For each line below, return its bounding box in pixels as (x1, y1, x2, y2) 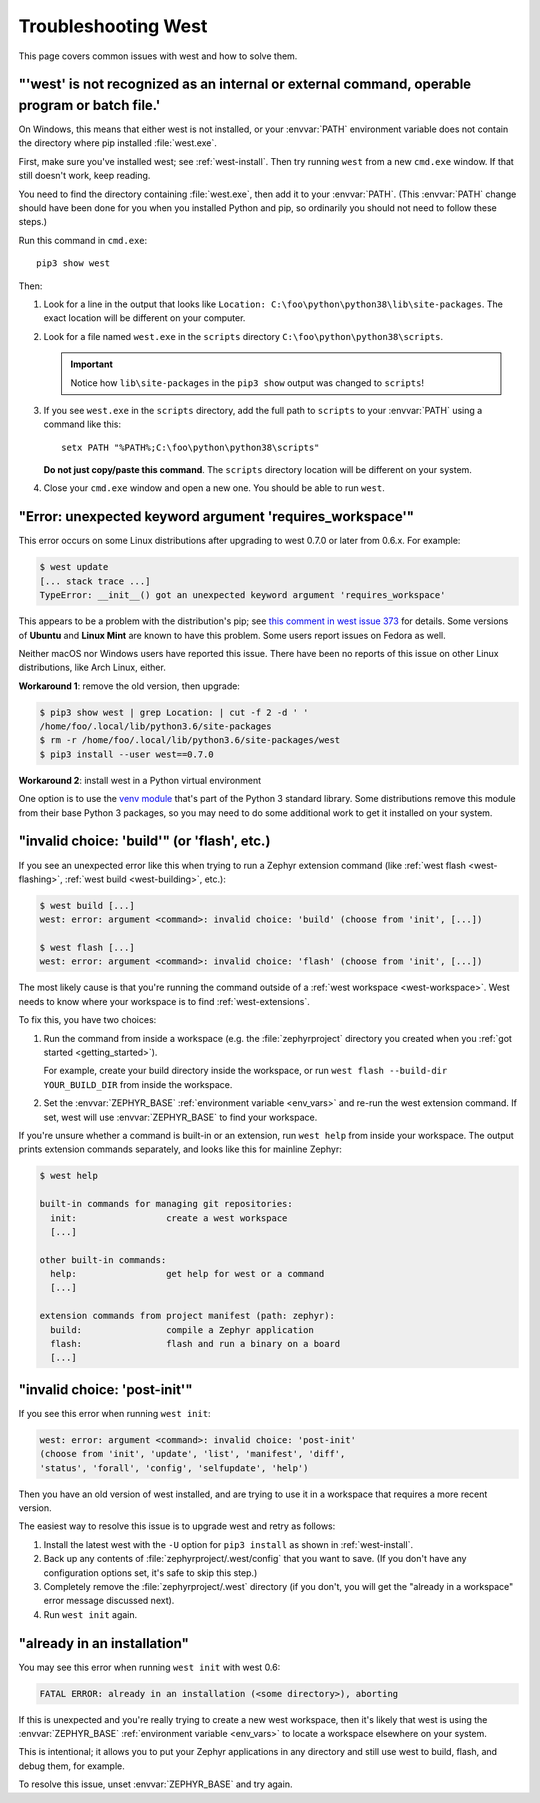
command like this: (43, 418, 122, 430)
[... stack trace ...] (39, 575, 151, 587)
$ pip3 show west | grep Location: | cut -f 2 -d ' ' (39, 706, 309, 718)
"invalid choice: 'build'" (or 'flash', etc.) (18, 833, 271, 850)
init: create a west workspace (50, 1212, 288, 1224)
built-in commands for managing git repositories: (39, 1198, 294, 1210)
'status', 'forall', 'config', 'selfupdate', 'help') (39, 1462, 309, 1474)
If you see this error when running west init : (18, 1407, 211, 1419)
